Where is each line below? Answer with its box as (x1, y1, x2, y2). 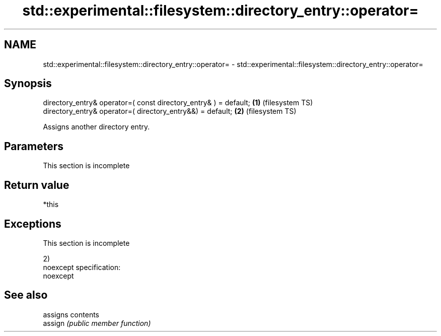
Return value (4, 178, 69, 191)
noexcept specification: (43, 262, 121, 272)
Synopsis (4, 77, 52, 90)
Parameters (4, 140, 63, 153)
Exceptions (4, 217, 61, 230)
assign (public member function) (43, 318, 151, 327)
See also (4, 289, 48, 302)
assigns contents (43, 310, 99, 319)
